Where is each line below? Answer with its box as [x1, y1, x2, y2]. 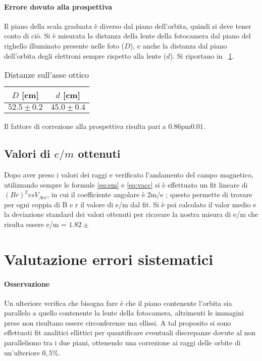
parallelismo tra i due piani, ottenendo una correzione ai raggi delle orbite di [4, 337, 241, 348]
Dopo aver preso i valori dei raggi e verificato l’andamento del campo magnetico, [4, 169, 253, 179]
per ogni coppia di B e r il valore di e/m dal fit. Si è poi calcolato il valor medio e [4, 199, 256, 209]
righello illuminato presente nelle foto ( [4, 40, 125, 51]
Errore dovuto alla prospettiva [4, 1, 113, 12]
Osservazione [4, 278, 50, 289]
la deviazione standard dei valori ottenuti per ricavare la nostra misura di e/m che [4, 209, 258, 219]
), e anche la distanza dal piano [130, 40, 227, 51]
